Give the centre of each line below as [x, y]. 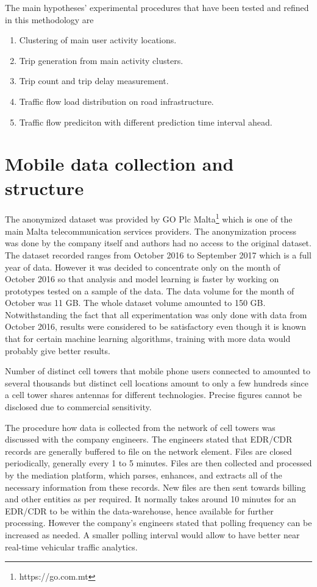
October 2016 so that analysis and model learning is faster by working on [142, 279]
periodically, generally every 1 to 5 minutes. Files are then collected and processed [158, 463]
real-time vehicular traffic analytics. [71, 546]
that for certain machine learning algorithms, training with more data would [148, 339]
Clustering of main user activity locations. [98, 40]
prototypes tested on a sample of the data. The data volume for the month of [150, 290]
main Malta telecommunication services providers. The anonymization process [151, 231]
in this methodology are [49, 19]
